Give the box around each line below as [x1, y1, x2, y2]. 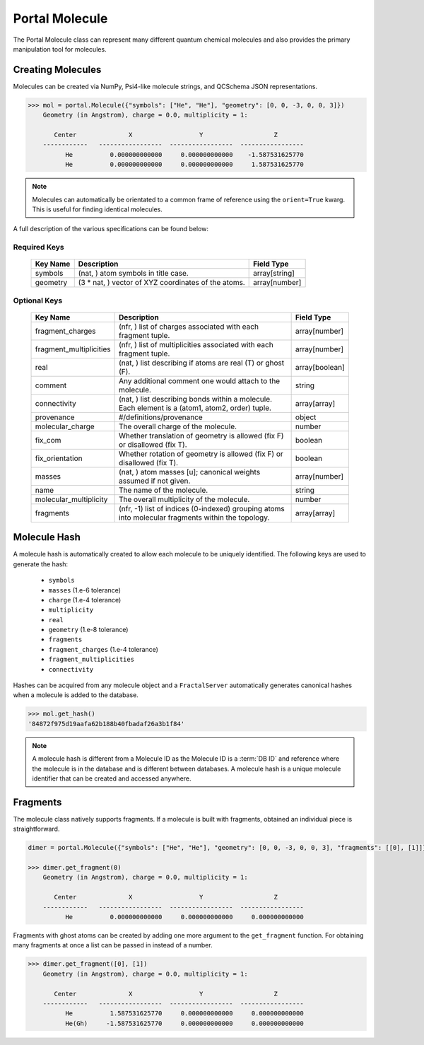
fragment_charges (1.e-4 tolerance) [48, 645, 159, 653]
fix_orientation [35, 453, 83, 463]
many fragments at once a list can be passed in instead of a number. [13, 941, 213, 950]
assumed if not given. [118, 476, 191, 486]
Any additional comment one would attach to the [118, 375, 281, 385]
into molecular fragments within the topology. [118, 513, 270, 522]
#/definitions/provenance [118, 412, 203, 422]
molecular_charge [35, 421, 95, 431]
